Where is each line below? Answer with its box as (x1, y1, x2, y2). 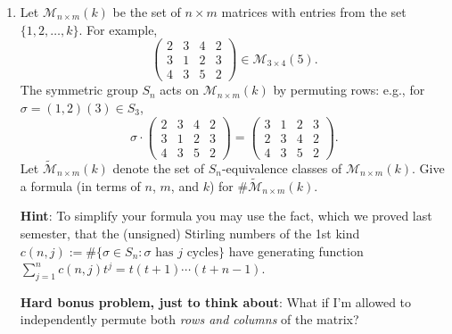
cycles (186, 246, 219, 259)
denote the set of (112, 158, 204, 177)
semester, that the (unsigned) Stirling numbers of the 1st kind (20, 223, 360, 242)
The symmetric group (20, 80, 138, 99)
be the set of (112, 3, 181, 21)
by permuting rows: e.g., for (273, 80, 425, 99)
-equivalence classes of (221, 158, 342, 177)
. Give (412, 158, 445, 177)
